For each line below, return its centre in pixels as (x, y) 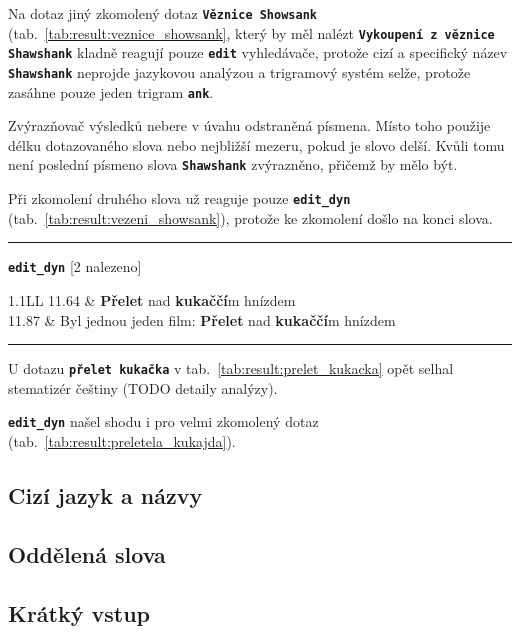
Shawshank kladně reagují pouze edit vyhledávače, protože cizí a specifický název (258, 52)
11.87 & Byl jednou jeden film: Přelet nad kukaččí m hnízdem (202, 319)
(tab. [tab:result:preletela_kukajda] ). (122, 441)
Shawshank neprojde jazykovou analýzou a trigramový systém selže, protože (239, 71)
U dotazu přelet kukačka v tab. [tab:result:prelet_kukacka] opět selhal (231, 368)
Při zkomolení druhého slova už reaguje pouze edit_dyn (179, 198)
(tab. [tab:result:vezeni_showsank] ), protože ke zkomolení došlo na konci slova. (250, 217)
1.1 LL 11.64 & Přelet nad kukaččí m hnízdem (152, 300)
